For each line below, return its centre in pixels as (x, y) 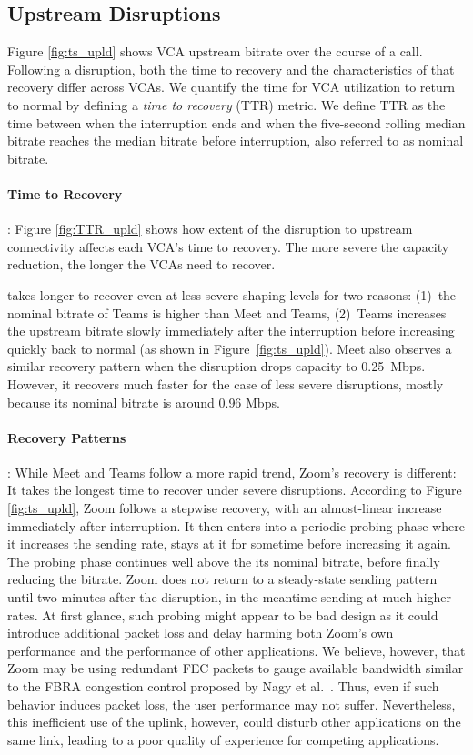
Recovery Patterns (67, 437)
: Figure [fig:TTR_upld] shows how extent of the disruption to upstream (210, 229)
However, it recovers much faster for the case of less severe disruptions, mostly (226, 383)
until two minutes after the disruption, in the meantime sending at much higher (230, 597)
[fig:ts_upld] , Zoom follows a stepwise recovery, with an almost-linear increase (225, 508)
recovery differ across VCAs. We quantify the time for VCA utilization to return (231, 87)
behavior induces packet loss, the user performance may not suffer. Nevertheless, (231, 704)
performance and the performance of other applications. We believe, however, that (236, 650)
